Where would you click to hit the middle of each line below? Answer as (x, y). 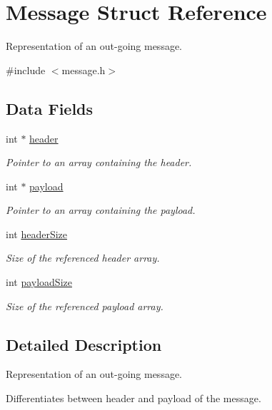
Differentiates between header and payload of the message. (134, 398)
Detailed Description (84, 344)
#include (26, 70)
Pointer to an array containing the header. (99, 162)
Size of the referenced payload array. (85, 306)
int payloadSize (39, 282)
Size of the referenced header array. (83, 258)
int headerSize (37, 234)
